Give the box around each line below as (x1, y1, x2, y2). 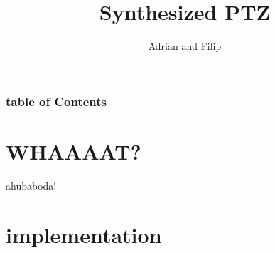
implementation (6, 220, 162, 249)
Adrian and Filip (148, 38, 222, 53)
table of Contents (6, 92, 107, 110)
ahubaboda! (6, 177, 57, 192)
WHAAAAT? (6, 136, 141, 165)
